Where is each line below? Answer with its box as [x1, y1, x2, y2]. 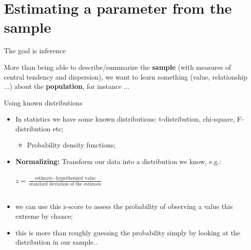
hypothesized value [56, 176, 96, 181]
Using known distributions [4, 97, 82, 107]
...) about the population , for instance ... [4, 81, 130, 91]
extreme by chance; [15, 211, 73, 221]
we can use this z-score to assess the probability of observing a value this [15, 201, 233, 211]
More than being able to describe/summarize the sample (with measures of [4, 62, 231, 72]
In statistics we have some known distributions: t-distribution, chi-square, [15, 114, 235, 124]
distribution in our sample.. [15, 237, 97, 247]
